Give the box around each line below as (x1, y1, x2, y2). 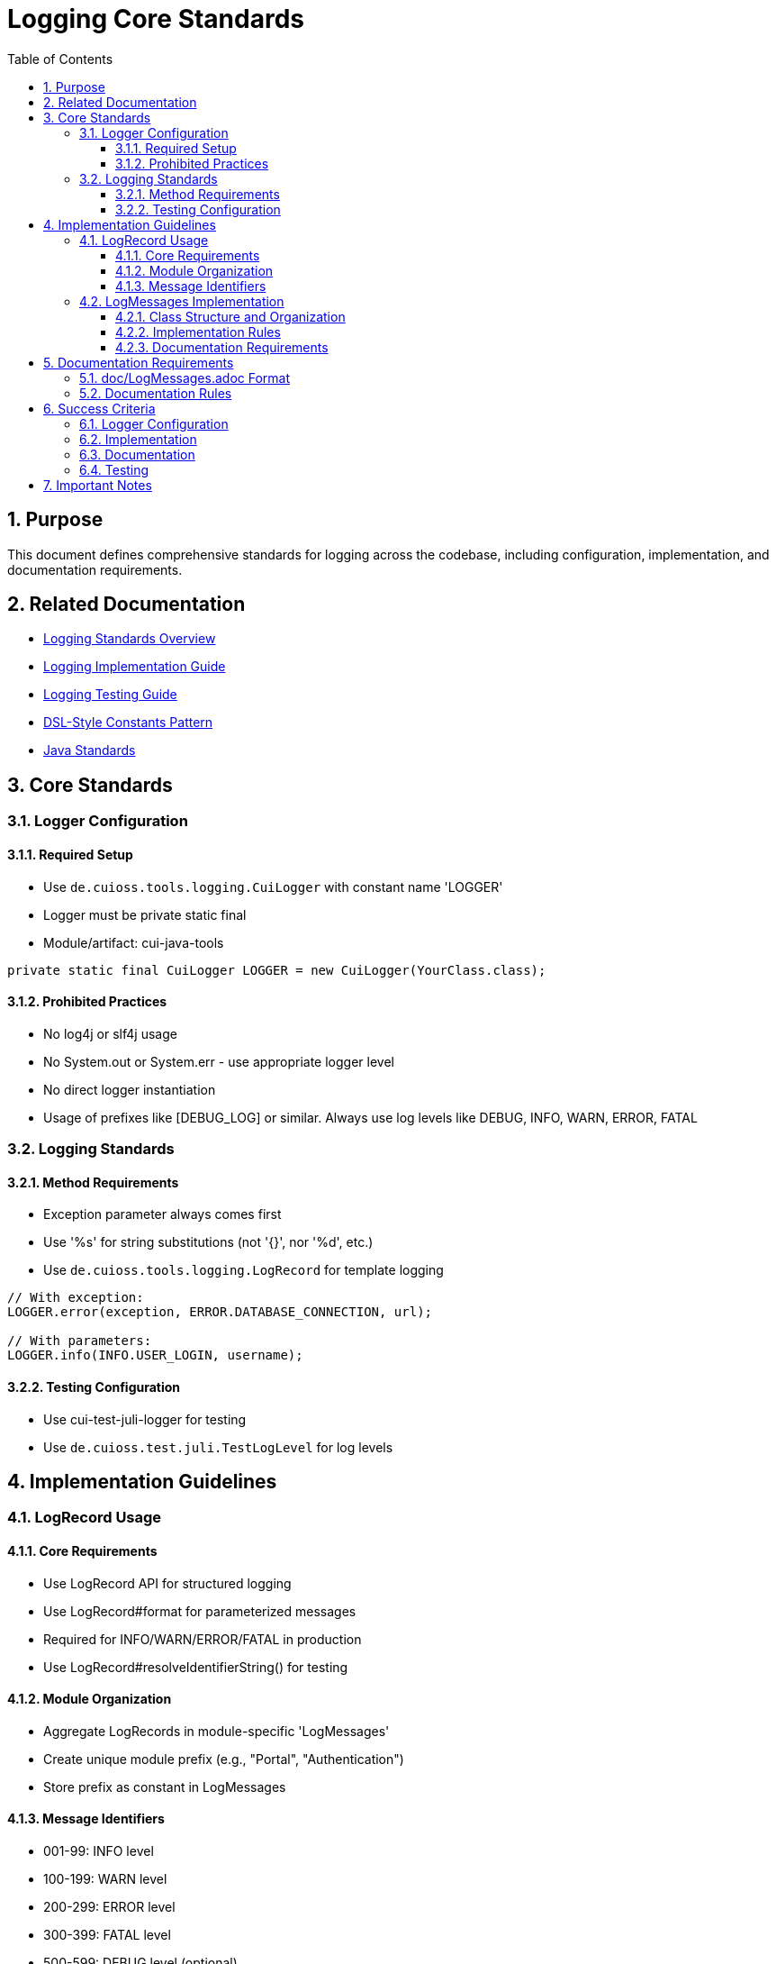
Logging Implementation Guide (43, 659, 226, 675)
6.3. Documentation (79, 446, 195, 462)
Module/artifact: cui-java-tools (43, 934, 224, 950)
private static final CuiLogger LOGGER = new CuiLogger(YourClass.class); (7, 962, 546, 977)
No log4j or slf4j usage (43, 1025, 177, 1041)
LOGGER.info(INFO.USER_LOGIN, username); (7, 1348, 303, 1363)
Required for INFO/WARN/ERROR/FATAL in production (43, 1631, 362, 1647)
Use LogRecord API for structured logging (43, 1575, 292, 1591)
